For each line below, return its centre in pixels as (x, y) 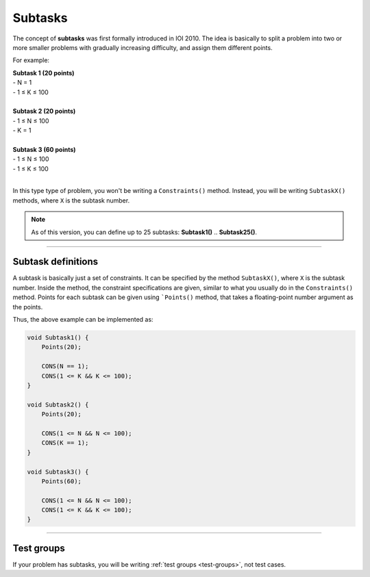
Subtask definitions (56, 262)
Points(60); (62, 481)
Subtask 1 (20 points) (44, 73)
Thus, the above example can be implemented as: (83, 320)
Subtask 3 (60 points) (44, 149)
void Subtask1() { (58, 338)
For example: (31, 60)
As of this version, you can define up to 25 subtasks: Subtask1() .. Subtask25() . (144, 232)
